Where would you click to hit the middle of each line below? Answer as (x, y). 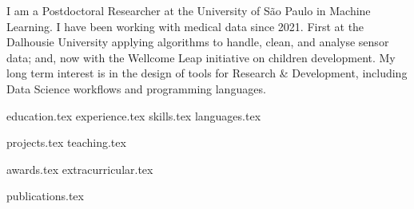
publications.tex (45, 196)
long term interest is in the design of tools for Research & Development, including (207, 73)
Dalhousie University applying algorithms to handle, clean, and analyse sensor (198, 42)
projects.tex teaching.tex (66, 142)
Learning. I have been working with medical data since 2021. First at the (185, 26)
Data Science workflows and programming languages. (136, 88)
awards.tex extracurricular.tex (80, 169)
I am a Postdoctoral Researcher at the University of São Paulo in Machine (189, 10)
